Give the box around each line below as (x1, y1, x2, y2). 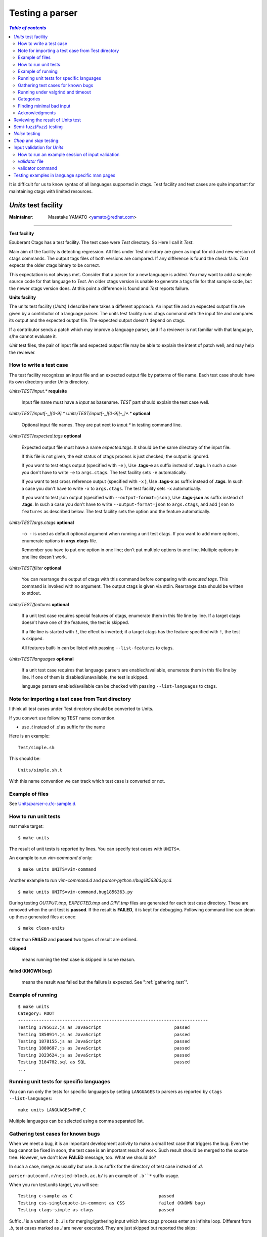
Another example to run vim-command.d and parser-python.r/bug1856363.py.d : (9, 877, 173, 883)
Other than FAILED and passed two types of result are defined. (9, 936, 138, 942)
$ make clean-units (18, 925, 65, 931)
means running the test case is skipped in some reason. (21, 956, 135, 962)
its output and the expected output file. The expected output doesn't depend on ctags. (9, 317, 185, 324)
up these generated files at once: (9, 913, 77, 920)
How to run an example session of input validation (18, 151, 120, 157)
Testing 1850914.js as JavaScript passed (18, 1032, 190, 1037)
